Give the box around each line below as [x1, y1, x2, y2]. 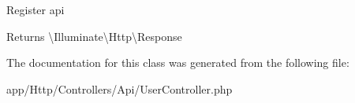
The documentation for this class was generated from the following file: [6, 54, 349, 71]
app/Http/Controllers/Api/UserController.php [6, 80, 233, 97]
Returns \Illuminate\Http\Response [6, 28, 182, 44]
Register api [6, 2, 65, 17]
